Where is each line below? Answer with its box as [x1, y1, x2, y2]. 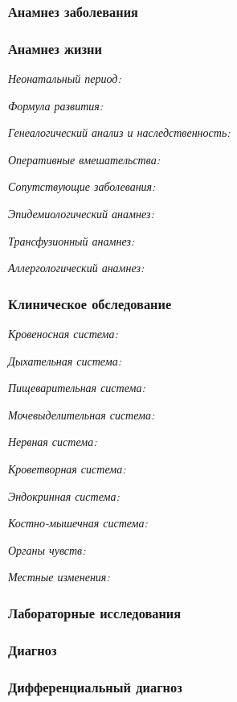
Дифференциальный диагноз [8, 676, 182, 696]
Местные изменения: [8, 568, 110, 585]
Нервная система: [8, 433, 97, 450]
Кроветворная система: [8, 460, 126, 477]
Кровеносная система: [8, 325, 118, 342]
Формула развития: [8, 97, 104, 114]
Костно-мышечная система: [8, 514, 148, 531]
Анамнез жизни [8, 38, 102, 58]
